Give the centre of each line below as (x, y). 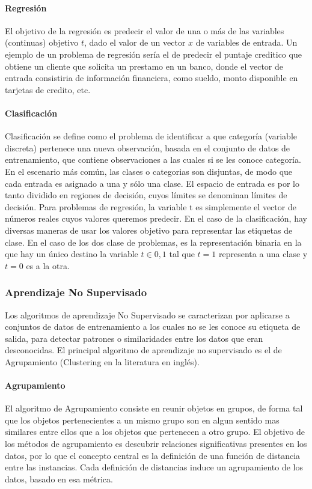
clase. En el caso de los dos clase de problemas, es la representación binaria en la (153, 242)
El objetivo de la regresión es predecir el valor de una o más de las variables (145, 30)
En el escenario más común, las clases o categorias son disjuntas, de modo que (149, 171)
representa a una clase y (263, 254)
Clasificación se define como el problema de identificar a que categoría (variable (151, 136)
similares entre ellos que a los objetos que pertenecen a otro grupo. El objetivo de (155, 432)
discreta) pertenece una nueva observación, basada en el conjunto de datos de (148, 147)
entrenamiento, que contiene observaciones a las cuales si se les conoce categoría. (153, 159)
